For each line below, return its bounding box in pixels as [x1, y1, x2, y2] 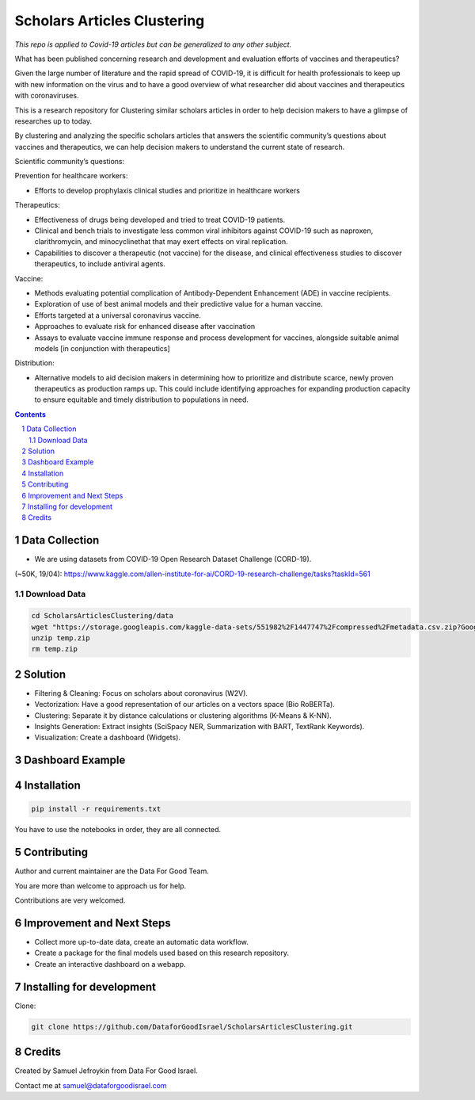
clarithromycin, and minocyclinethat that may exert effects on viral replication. [34, 237, 288, 246]
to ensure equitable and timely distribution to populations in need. [34, 395, 249, 404]
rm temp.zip [31, 644, 78, 654]
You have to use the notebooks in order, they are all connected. [14, 825, 222, 835]
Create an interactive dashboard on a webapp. [34, 959, 186, 968]
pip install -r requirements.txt [31, 804, 161, 814]
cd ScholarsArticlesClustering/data [31, 611, 174, 621]
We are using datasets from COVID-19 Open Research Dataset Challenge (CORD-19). [34, 555, 312, 564]
